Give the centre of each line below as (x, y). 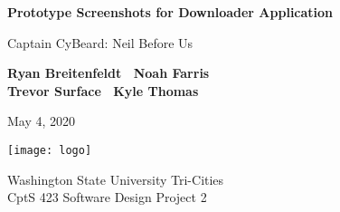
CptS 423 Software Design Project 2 (107, 197)
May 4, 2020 (42, 121)
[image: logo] (50, 150)
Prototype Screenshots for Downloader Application (170, 12)
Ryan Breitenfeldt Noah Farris (109, 73)
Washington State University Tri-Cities (116, 179)
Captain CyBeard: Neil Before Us (100, 42)
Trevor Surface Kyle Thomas (103, 90)
